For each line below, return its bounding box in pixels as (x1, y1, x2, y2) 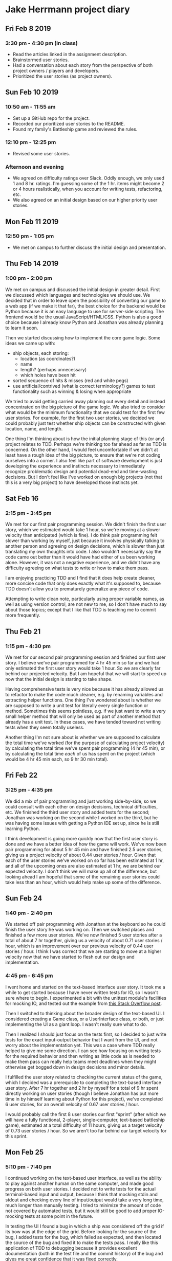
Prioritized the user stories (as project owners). (12, 73, 113, 79)
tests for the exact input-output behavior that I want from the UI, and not (5, 1036, 158, 1042)
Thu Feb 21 (5, 627, 41, 636)
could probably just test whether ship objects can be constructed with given (5, 420, 166, 426)
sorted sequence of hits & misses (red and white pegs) (12, 377, 128, 384)
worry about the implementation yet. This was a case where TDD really (5, 1042, 155, 1048)
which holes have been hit (20, 372, 76, 378)
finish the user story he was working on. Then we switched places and (5, 927, 155, 933)
